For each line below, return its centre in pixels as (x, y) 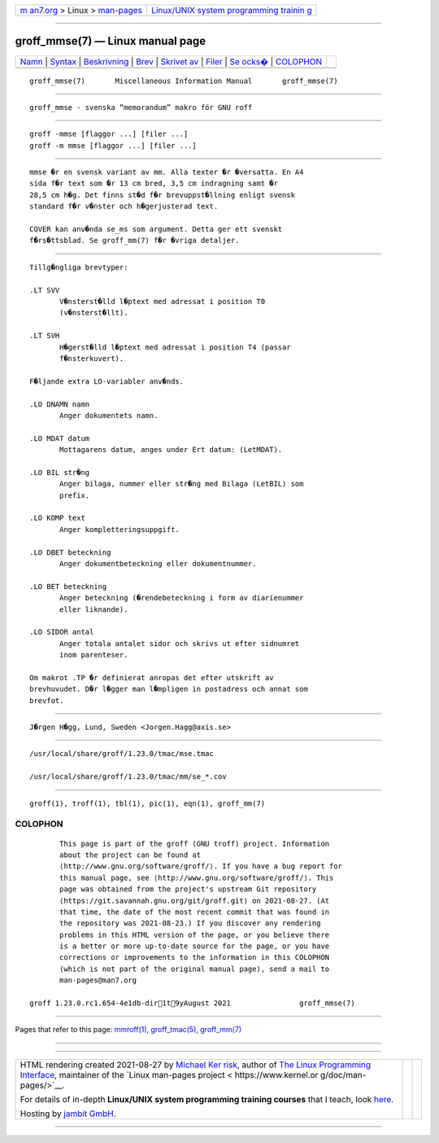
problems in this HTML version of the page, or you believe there (195, 934)
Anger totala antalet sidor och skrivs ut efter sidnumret (180, 643)
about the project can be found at (130, 855)
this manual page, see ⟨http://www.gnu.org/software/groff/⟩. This (197, 877)
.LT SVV (45, 290)
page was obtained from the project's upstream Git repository (188, 889)
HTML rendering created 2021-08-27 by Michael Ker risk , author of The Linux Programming (196, 1065)
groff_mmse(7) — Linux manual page (111, 41)
